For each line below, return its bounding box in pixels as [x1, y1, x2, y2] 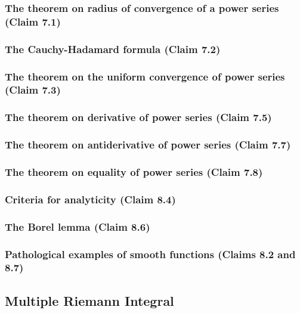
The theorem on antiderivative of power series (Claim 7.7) [5, 137, 291, 152]
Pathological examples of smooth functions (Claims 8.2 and [5, 246, 296, 261]
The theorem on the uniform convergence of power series [5, 69, 285, 83]
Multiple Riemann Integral [5, 291, 174, 309]
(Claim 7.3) [5, 82, 61, 97]
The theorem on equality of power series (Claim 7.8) [5, 164, 263, 179]
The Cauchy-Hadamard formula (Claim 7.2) [5, 41, 221, 56]
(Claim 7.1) [5, 14, 61, 29]
